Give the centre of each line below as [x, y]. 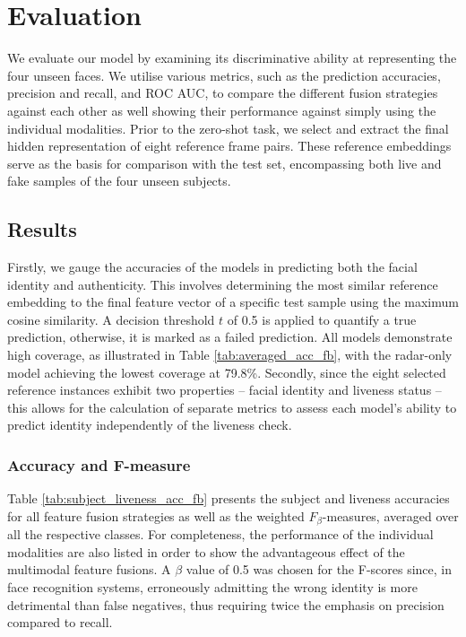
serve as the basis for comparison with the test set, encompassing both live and [224, 163]
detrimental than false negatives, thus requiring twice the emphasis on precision [226, 604]
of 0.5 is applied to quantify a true [322, 319]
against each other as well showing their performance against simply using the [222, 110]
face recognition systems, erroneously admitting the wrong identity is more [212, 587]
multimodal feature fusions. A [89, 569]
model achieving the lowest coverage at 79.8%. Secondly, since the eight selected [227, 372]
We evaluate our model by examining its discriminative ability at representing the [232, 58]
